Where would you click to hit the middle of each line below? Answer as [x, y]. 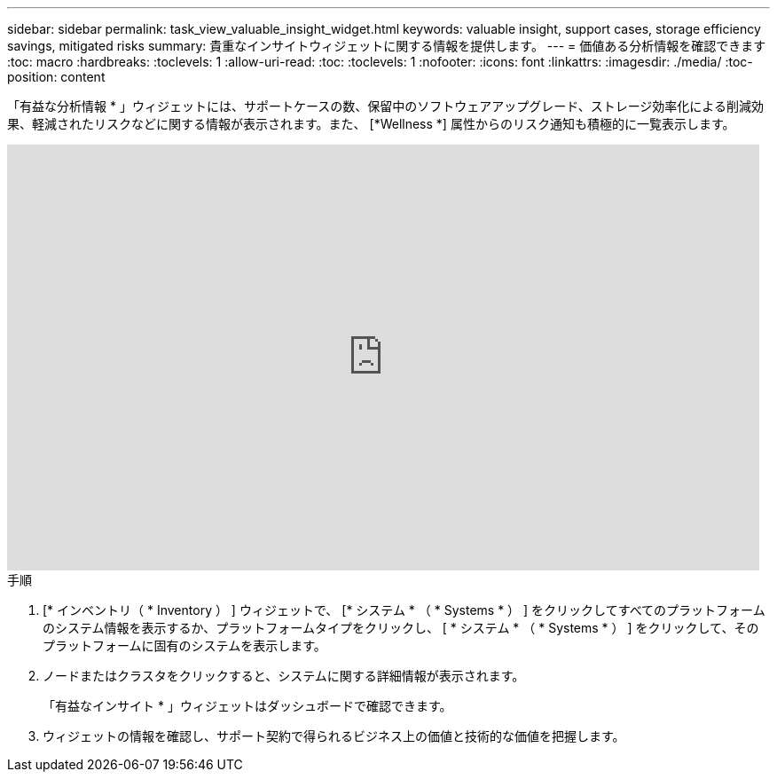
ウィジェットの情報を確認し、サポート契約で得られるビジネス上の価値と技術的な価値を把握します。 [334, 736]
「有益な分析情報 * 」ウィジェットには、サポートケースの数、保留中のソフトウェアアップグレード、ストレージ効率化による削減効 [385, 106]
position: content [56, 77]
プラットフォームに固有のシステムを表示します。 [184, 645]
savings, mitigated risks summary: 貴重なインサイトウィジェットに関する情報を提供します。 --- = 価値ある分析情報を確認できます [387, 46]
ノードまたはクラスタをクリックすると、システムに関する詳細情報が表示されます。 [284, 676]
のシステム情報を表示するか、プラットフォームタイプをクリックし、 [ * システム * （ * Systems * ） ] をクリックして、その [401, 628]
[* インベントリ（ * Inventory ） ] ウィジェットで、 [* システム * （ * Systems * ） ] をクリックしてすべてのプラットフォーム [404, 610]
